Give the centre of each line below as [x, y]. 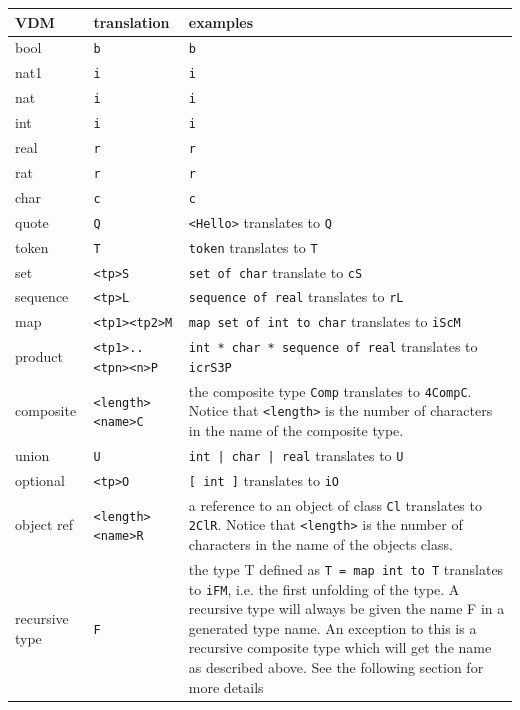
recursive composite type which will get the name [340, 647]
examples [221, 21]
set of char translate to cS [275, 271]
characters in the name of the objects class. [320, 544]
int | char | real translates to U [296, 454]
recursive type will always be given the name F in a [346, 608]
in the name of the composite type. [296, 430]
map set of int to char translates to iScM [324, 321]
